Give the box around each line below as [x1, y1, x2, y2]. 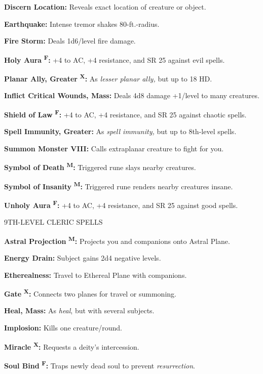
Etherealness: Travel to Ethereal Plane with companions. [4, 269, 187, 280]
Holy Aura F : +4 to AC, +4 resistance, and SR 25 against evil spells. [4, 53, 225, 65]
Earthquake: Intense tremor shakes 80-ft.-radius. [4, 18, 160, 29]
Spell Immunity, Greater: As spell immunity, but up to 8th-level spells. [4, 126, 237, 137]
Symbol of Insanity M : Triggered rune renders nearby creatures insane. [4, 179, 233, 191]
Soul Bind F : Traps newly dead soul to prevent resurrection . [4, 358, 195, 370]
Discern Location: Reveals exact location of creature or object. [4, 2, 206, 12]
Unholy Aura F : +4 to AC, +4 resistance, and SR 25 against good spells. [4, 198, 238, 210]
